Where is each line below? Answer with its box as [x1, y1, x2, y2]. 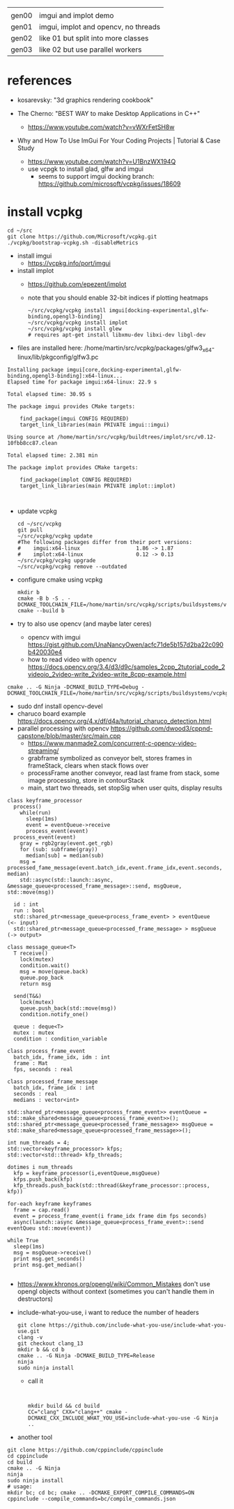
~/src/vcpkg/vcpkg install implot [27, 319, 128, 326]
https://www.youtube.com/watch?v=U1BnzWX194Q [27, 157, 176, 165]
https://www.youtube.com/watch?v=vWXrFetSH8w [27, 122, 175, 131]
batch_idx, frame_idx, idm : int [13, 1054, 111, 1061]
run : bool [13, 907, 45, 914]
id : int [13, 901, 39, 908]
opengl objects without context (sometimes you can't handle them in [17, 1287, 214, 1295]
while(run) [19, 809, 52, 816]
